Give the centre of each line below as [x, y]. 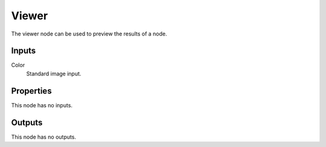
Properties [31, 91]
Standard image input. [54, 73]
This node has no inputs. [42, 105]
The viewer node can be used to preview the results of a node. [89, 34]
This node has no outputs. [44, 137]
